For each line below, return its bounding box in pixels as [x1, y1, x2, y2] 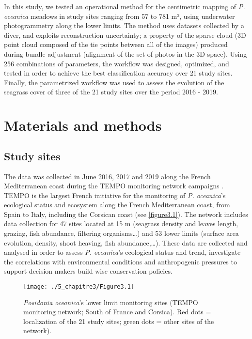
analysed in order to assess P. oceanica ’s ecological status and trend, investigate [4, 247, 241, 257]
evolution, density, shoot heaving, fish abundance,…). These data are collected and [4, 237, 248, 247]
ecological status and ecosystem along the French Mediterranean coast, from [4, 200, 230, 210]
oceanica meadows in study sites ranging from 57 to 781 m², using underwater [4, 11, 235, 21]
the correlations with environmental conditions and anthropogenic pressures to [4, 256, 237, 266]
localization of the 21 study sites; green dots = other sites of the [23, 316, 214, 326]
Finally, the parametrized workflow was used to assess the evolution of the [4, 77, 224, 87]
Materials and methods [4, 115, 162, 135]
